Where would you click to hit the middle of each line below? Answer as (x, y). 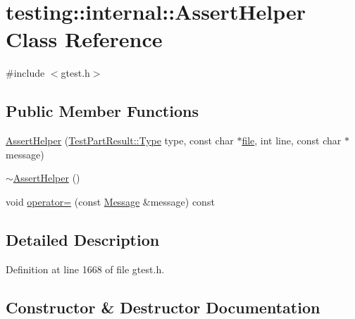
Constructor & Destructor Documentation (163, 307)
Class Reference (84, 39)
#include (25, 73)
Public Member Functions (102, 111)
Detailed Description (83, 239)
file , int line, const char (292, 140)
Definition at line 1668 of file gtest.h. (85, 269)
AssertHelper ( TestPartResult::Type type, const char (120, 140)
